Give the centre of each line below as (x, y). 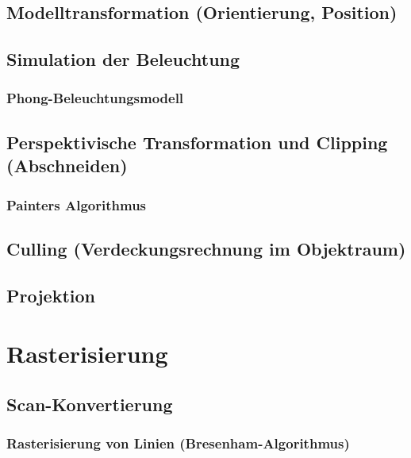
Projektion (51, 295)
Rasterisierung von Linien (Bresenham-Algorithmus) (178, 443)
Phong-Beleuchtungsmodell (95, 98)
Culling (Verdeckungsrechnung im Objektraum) (206, 248)
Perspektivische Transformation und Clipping (197, 142)
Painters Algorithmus (77, 204)
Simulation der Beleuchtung (123, 59)
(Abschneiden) (67, 165)
